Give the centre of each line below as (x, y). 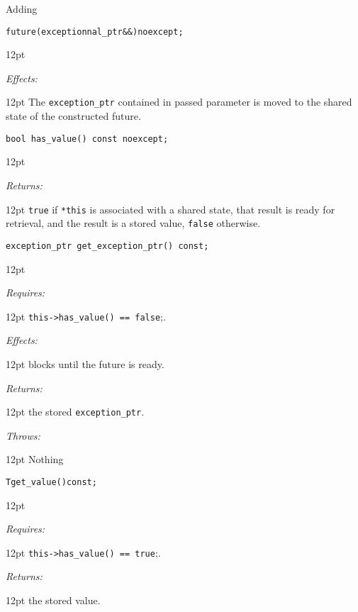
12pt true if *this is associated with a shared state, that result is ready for (170, 209)
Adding (22, 9)
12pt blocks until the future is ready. (85, 363)
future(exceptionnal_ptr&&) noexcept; (95, 32)
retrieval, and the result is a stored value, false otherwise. (133, 223)
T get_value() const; (51, 482)
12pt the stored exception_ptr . (75, 412)
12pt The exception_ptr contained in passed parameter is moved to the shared (179, 102)
